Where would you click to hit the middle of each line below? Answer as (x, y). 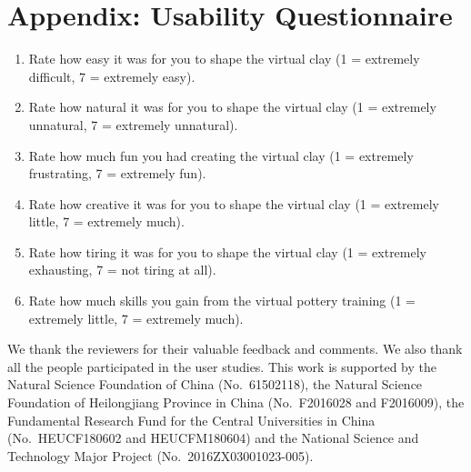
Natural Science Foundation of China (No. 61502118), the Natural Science (215, 384)
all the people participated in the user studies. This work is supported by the (222, 366)
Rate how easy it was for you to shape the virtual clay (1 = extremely (224, 59)
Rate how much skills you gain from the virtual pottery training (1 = (222, 301)
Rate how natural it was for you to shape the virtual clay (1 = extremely (232, 107)
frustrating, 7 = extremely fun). (117, 173)
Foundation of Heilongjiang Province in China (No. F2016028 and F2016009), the (236, 402)
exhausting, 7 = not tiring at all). (122, 270)
